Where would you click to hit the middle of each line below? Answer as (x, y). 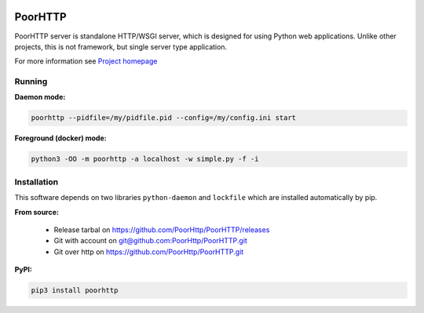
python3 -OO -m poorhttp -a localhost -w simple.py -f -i (145, 159)
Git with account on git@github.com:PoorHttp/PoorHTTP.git (150, 241)
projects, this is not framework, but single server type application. (121, 46)
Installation (37, 182)
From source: (37, 212)
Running (31, 82)
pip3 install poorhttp (75, 291)
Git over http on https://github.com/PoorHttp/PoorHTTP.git (149, 252)
